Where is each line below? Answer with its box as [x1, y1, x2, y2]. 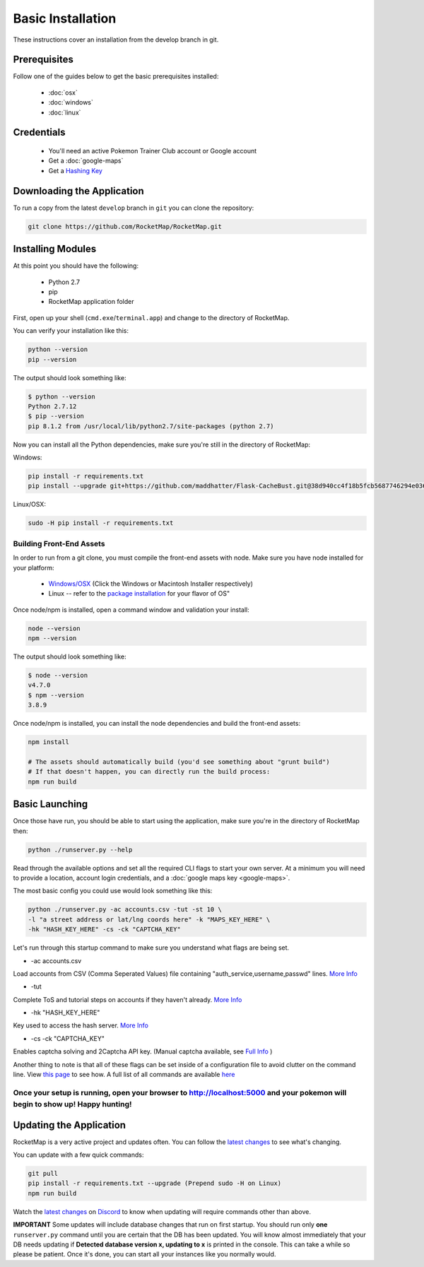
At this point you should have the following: [13, 261, 139, 270]
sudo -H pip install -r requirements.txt [28, 519, 174, 527]
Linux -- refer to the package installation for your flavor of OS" [48, 589, 230, 598]
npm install [28, 738, 70, 746]
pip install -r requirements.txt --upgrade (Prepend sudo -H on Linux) [28, 1179, 282, 1187]
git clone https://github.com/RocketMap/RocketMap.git [28, 223, 222, 230]
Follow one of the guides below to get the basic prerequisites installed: [13, 72, 219, 81]
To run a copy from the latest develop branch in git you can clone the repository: [13, 204, 254, 212]
